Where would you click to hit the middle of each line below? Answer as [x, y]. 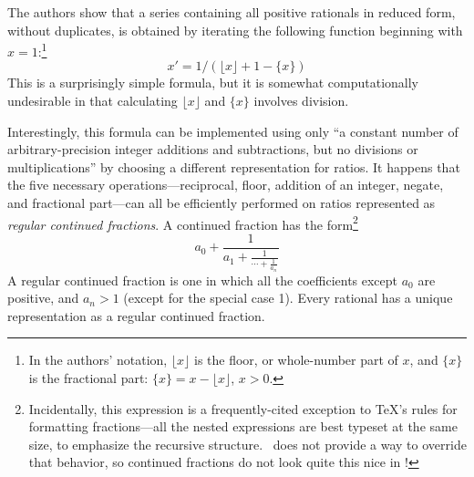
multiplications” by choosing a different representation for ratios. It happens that [234, 166]
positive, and [43, 298]
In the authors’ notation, [98, 360]
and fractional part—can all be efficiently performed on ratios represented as [222, 202]
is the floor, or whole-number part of [296, 360]
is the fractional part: [88, 377]
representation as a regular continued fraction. [136, 315]
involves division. [301, 101]
